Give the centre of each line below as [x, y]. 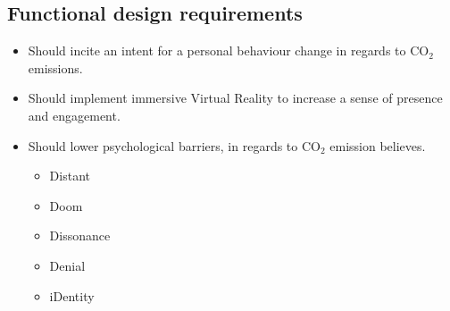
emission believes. [378, 145]
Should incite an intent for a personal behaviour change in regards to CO [229, 50]
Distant [70, 176]
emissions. [55, 67]
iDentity [72, 295]
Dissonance [80, 235]
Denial [67, 265]
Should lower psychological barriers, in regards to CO [174, 145]
